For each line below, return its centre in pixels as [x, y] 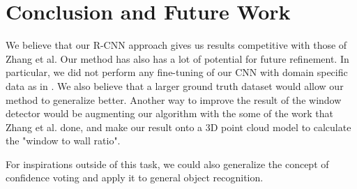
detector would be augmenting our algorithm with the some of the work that [170, 113]
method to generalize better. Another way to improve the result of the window [174, 99]
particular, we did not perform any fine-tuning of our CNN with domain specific [177, 72]
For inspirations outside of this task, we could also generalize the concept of [167, 164]
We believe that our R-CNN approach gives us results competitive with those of [176, 45]
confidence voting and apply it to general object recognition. [135, 177]
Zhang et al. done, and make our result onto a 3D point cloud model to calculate [178, 127]
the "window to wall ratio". [63, 141]
